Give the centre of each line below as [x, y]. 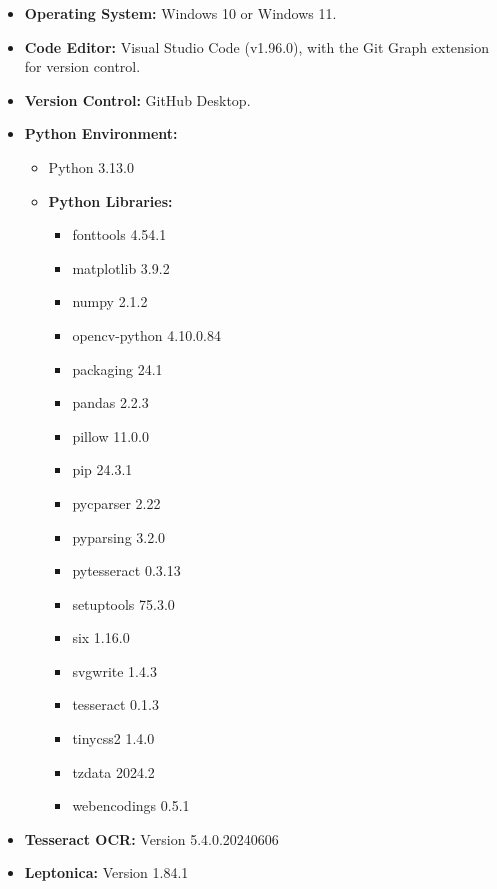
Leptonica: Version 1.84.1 [106, 872]
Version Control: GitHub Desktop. [137, 99]
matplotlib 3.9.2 [121, 267]
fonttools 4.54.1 [119, 234]
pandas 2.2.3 [110, 402]
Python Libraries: [110, 200]
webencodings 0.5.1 [131, 805]
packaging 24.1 [117, 368]
